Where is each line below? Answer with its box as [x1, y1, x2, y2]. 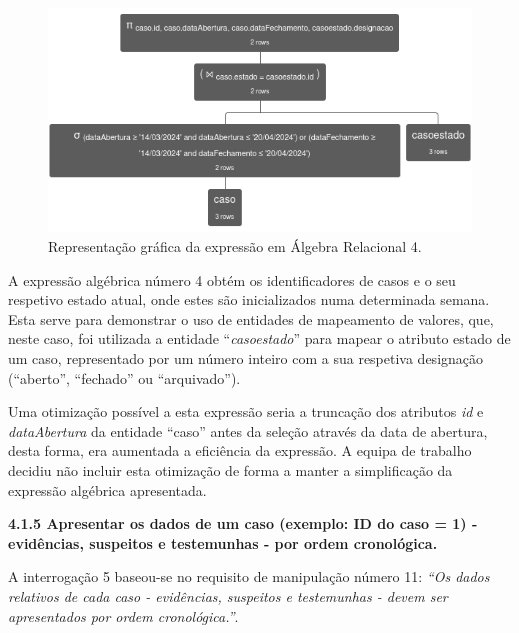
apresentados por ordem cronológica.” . [8, 605, 239, 626]
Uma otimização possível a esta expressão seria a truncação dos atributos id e [8, 401, 484, 422]
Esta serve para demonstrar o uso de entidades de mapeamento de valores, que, [8, 308, 494, 329]
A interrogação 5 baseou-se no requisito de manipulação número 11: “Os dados [8, 566, 490, 587]
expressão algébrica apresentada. [8, 479, 207, 500]
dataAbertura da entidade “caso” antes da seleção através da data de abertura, [8, 420, 488, 441]
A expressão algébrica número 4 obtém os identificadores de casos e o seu [8, 269, 456, 290]
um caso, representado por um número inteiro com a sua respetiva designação [8, 347, 484, 368]
